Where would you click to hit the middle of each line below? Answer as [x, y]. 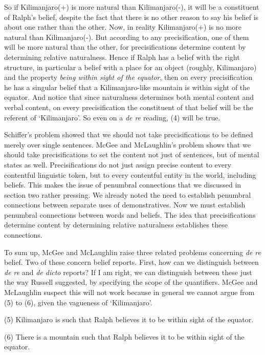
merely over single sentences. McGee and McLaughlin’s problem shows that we [127, 144]
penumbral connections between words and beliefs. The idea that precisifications [130, 214]
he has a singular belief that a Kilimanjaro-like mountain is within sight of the [127, 87]
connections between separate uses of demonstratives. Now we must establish [125, 205]
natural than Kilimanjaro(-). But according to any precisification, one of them [127, 37]
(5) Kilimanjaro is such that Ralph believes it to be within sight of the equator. [129, 319]
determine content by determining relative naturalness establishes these [116, 225]
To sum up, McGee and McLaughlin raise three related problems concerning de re [132, 252]
